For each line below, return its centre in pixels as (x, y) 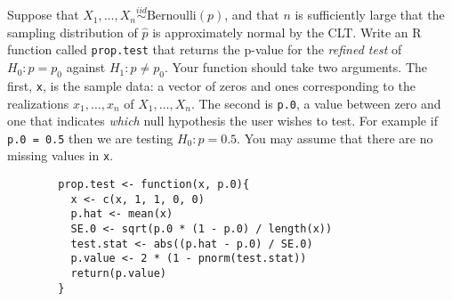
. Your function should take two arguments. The (295, 67)
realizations (38, 103)
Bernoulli (171, 16)
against (86, 67)
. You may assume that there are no (335, 138)
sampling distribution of (73, 32)
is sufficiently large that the (370, 15)
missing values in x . (61, 155)
